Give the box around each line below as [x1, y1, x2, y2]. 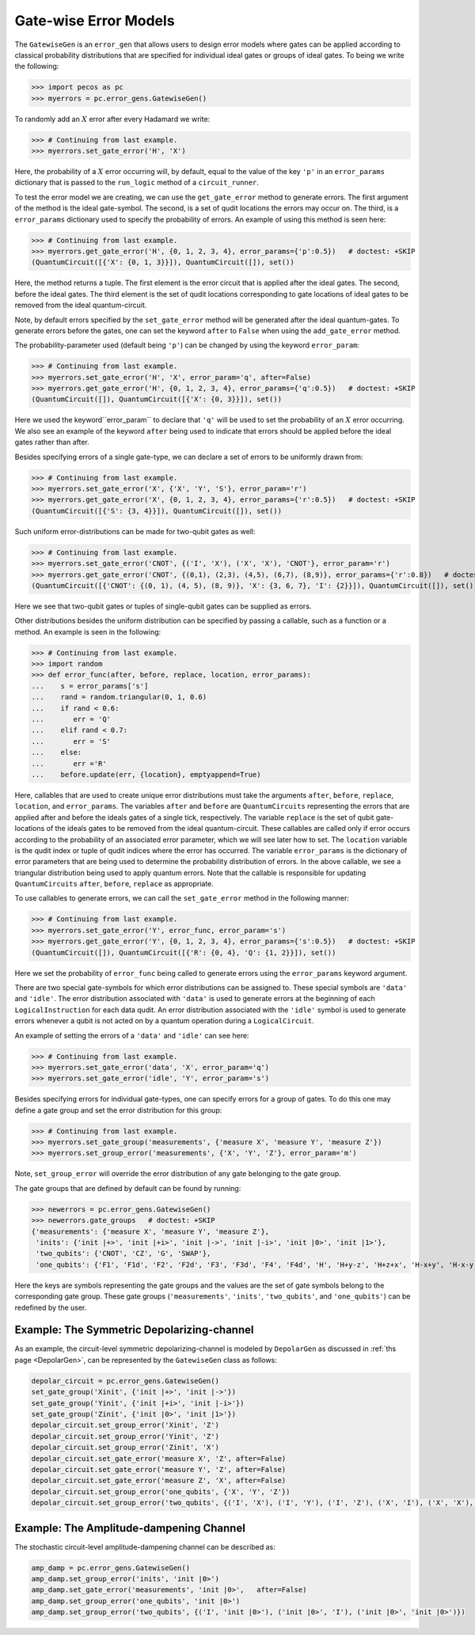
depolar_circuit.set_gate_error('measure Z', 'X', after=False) [31, 1476, 287, 1485]
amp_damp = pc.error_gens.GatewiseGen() [31, 1563, 190, 1572]
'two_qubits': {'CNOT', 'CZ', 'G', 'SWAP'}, [36, 1249, 211, 1258]
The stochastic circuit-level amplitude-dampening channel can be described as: [14, 1542, 276, 1551]
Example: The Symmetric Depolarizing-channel [14, 1323, 254, 1337]
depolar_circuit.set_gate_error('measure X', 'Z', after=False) [31, 1454, 287, 1463]
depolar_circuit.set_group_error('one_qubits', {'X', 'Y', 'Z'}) [31, 1487, 291, 1496]
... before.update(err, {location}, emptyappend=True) [31, 770, 261, 779]
